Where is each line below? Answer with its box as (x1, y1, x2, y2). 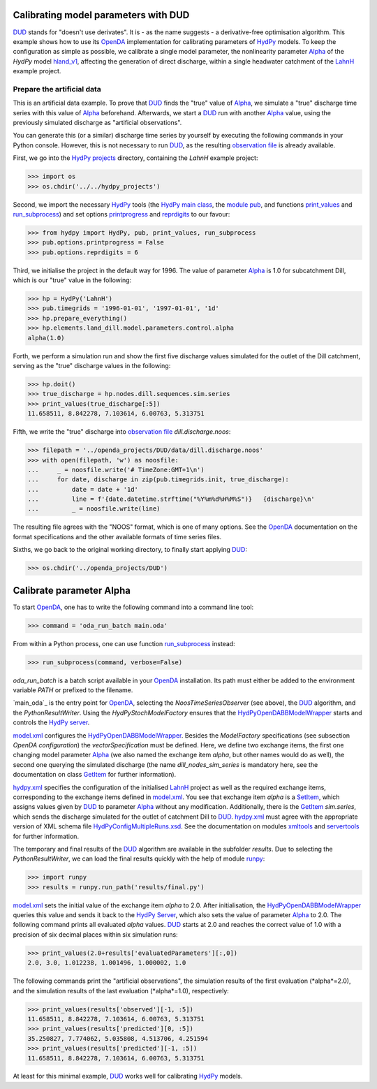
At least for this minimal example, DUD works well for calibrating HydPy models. (13, 1072, 243, 1081)
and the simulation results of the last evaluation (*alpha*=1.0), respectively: (13, 986, 230, 995)
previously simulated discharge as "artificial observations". (13, 119, 182, 126)
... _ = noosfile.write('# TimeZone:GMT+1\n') (27, 465, 205, 474)
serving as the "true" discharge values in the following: (13, 361, 171, 370)
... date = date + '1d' (27, 485, 139, 493)
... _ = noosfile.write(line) (27, 505, 161, 513)
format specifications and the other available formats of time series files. (13, 532, 222, 541)
